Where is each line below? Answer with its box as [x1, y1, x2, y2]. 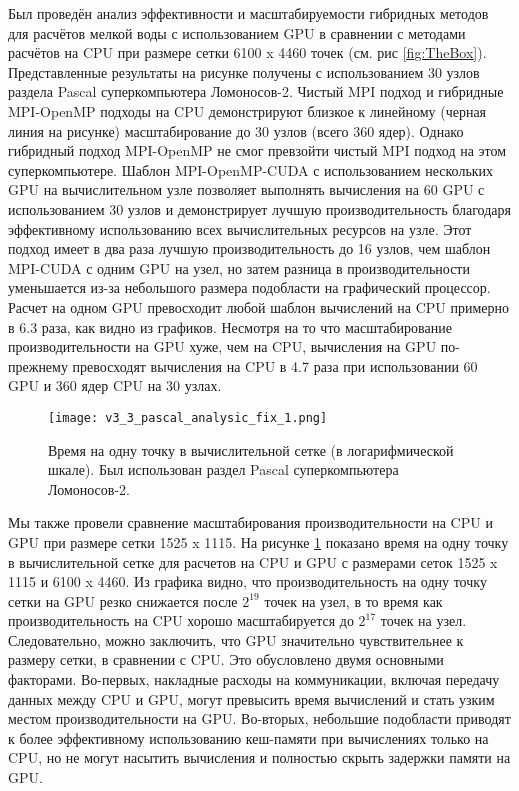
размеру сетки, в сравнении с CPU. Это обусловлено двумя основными [8, 649, 444, 670]
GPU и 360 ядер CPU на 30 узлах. [8, 375, 222, 396]
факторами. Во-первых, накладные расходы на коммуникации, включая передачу [8, 669, 500, 690]
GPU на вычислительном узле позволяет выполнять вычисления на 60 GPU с [8, 179, 485, 200]
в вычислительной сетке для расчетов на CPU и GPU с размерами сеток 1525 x [8, 551, 498, 572]
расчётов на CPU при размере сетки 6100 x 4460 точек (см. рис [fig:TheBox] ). [8, 42, 487, 63]
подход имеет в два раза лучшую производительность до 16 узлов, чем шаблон [8, 238, 491, 259]
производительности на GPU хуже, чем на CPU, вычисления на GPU [8, 336, 437, 357]
